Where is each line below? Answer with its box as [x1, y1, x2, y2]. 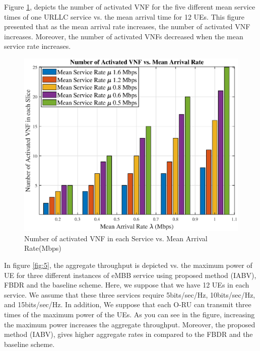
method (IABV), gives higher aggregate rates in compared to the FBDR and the [4, 329, 253, 339]
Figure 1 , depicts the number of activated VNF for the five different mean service [4, 2, 255, 12]
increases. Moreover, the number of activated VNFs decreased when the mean [4, 31, 243, 41]
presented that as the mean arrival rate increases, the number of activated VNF [4, 21, 250, 32]
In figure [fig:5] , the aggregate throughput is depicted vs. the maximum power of [4, 260, 252, 270]
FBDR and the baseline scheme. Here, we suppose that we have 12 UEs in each [4, 279, 249, 290]
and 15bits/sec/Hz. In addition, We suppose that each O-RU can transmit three [4, 299, 251, 310]
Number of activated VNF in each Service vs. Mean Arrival [24, 233, 208, 243]
